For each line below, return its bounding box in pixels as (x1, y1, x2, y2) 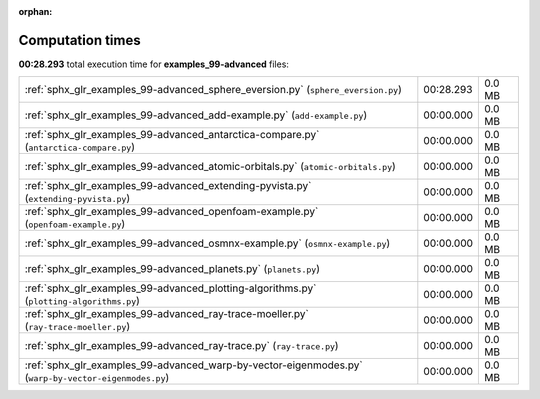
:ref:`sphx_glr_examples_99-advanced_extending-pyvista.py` (24, 179, 312, 193)
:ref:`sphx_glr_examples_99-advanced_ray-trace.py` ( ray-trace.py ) (24, 339, 339, 353)
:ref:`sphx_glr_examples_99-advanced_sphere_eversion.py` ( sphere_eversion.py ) (24, 83, 402, 97)
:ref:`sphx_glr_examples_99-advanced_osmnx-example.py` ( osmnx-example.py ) (24, 236, 391, 250)
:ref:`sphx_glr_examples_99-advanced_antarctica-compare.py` (24, 128, 320, 142)
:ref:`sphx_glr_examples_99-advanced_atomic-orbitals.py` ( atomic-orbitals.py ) (24, 160, 397, 174)
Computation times (18, 31, 141, 49)
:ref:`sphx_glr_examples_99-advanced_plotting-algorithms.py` (24, 281, 317, 295)
